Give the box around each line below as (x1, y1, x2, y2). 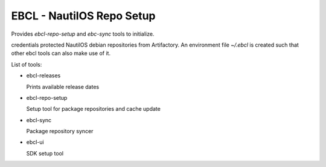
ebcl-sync (26, 116, 52, 123)
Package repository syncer (26, 128, 94, 135)
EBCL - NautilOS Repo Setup (11, 9, 156, 22)
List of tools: (11, 61, 42, 68)
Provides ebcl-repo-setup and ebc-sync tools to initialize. (11, 30, 155, 38)
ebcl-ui (26, 139, 45, 146)
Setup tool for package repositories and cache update (26, 105, 161, 113)
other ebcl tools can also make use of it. (11, 50, 111, 57)
